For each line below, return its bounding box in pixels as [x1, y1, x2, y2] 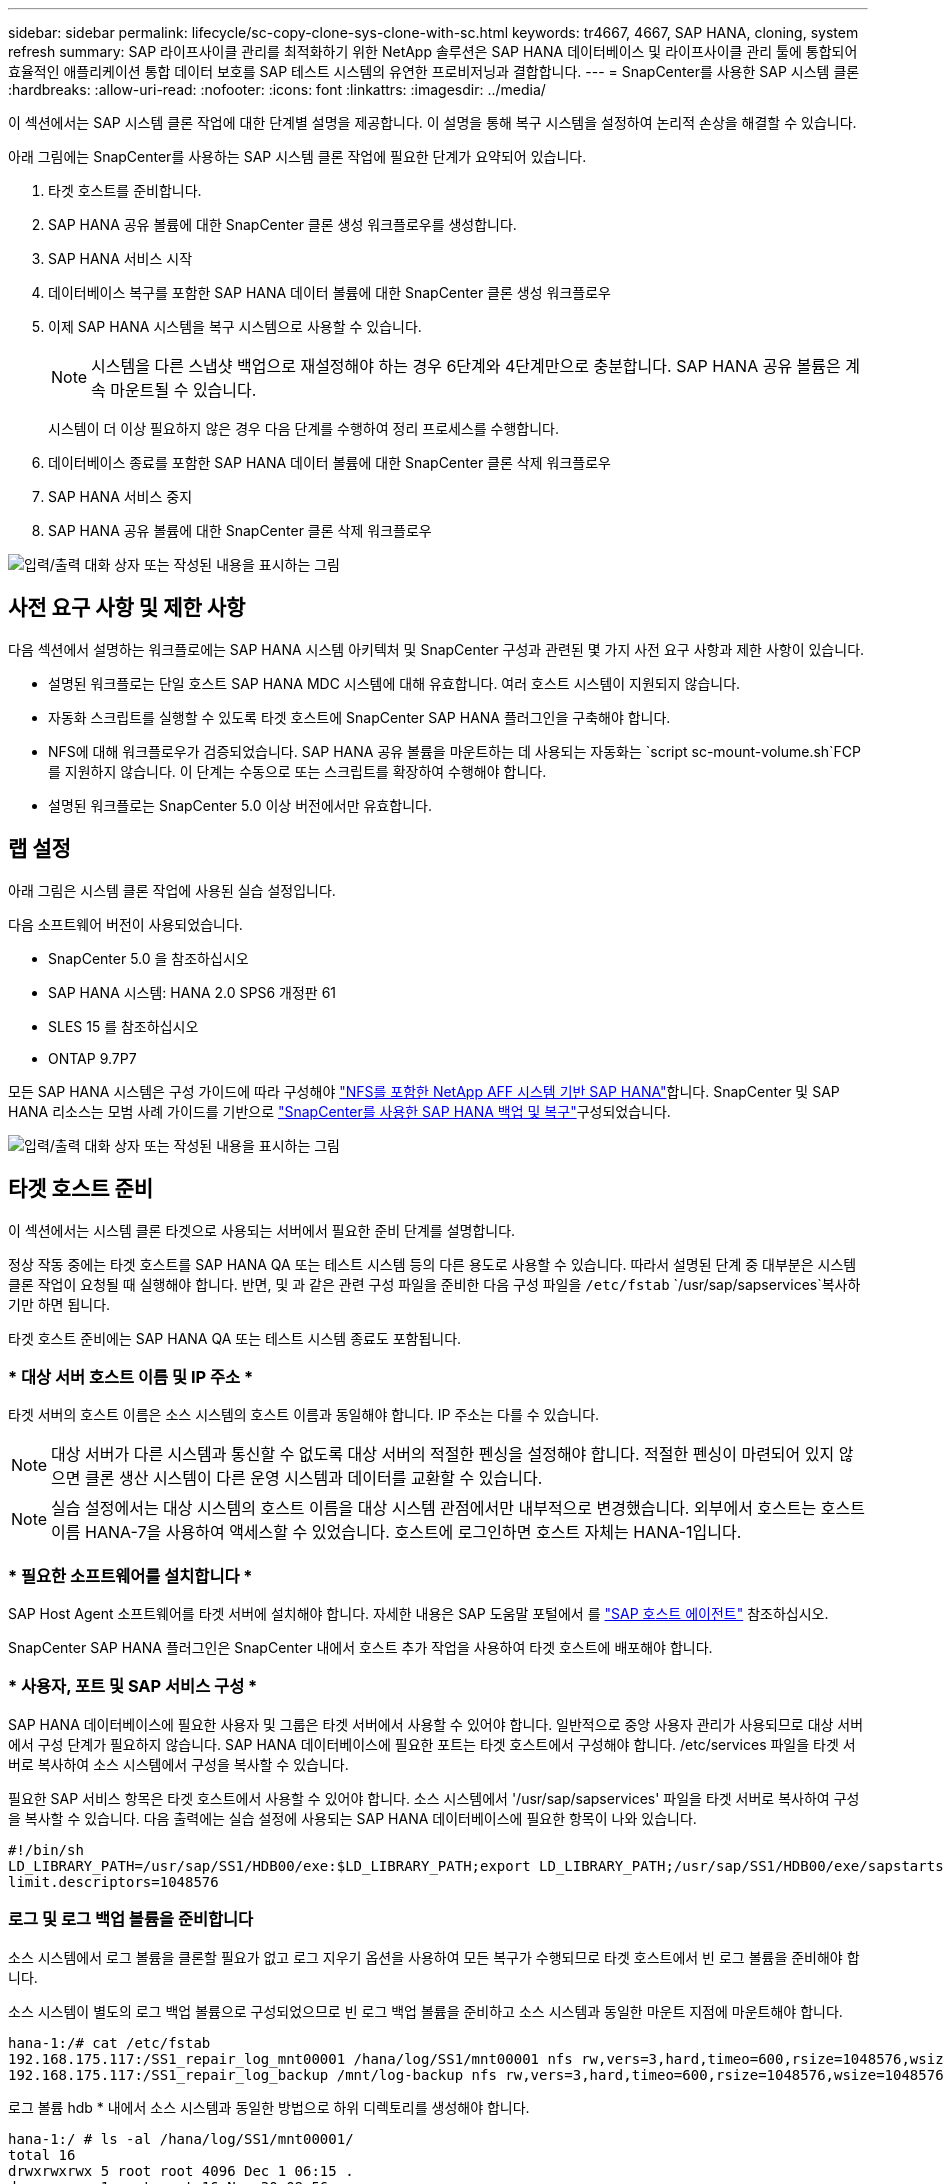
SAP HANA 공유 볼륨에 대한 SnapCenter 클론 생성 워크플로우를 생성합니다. [48, 216, 517, 233]
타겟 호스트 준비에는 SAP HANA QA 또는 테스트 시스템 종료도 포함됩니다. [8, 1329, 462, 1347]
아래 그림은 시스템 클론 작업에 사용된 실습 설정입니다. [8, 881, 336, 899]
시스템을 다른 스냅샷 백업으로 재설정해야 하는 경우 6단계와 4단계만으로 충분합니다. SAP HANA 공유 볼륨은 [91, 356, 841, 376]
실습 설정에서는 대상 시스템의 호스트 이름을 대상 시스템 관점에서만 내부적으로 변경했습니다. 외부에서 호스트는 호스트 [51, 1498, 865, 1519]
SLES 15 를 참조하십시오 [48, 1017, 199, 1035]
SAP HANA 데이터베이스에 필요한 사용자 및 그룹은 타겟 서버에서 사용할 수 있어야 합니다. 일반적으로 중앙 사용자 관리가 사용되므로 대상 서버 [8, 1715, 864, 1733]
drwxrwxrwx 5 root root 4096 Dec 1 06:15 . [8, 2162, 354, 2179]
